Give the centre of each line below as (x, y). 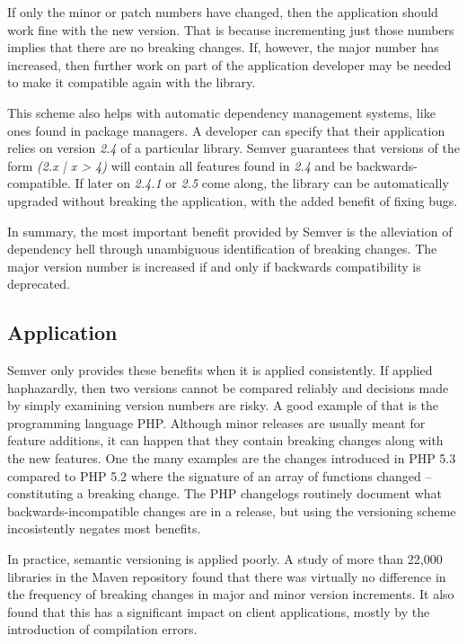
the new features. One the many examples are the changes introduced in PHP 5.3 (232, 458)
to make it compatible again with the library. (132, 82)
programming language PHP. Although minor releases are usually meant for (216, 422)
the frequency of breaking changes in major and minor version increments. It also (231, 594)
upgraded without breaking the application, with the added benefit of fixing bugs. (233, 200)
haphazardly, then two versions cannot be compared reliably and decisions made (228, 387)
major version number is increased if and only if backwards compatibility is (214, 266)
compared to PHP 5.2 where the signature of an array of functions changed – (220, 475)
